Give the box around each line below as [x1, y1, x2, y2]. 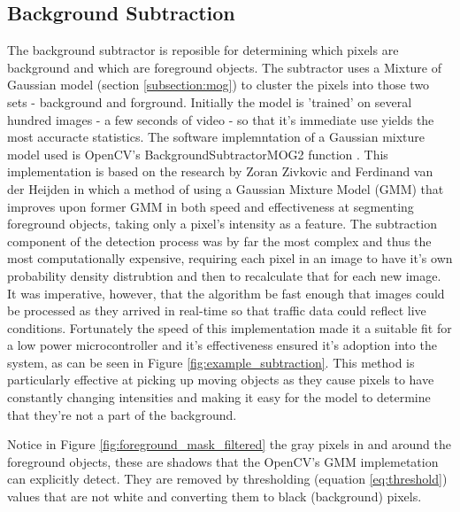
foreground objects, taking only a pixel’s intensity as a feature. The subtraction [7, 214, 437, 233]
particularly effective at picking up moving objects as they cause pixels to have [7, 370, 434, 389]
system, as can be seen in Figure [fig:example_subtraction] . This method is [7, 353, 415, 371]
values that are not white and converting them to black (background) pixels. [7, 487, 422, 506]
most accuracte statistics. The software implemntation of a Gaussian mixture [7, 128, 425, 146]
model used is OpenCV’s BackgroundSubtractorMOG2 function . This [7, 144, 388, 163]
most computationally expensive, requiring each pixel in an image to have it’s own [7, 249, 453, 268]
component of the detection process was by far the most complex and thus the [7, 231, 432, 250]
